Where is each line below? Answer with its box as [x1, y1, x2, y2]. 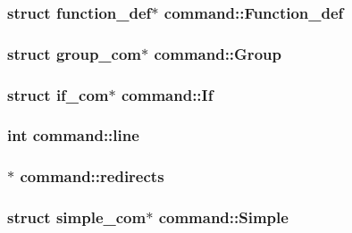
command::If [121, 83, 214, 105]
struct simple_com [7, 206, 147, 229]
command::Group [154, 42, 281, 64]
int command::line [7, 124, 139, 146]
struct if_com [7, 83, 109, 105]
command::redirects [20, 165, 164, 187]
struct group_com [7, 42, 142, 64]
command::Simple [158, 206, 289, 229]
